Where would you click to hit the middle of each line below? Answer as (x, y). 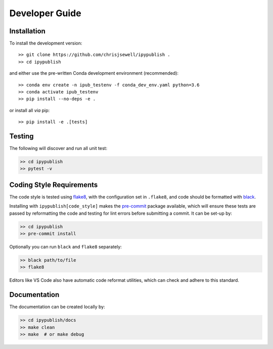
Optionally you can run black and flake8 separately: (66, 247)
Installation (27, 31)
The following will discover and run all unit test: (58, 148)
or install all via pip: (30, 110)
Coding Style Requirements (54, 185)
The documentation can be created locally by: (57, 307)
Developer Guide (45, 13)
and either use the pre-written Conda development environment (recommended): (94, 73)
